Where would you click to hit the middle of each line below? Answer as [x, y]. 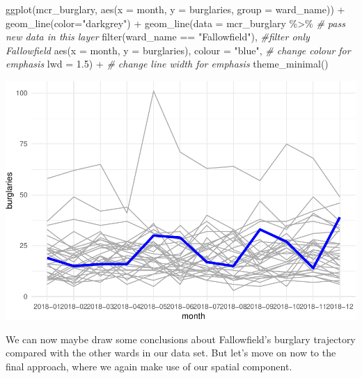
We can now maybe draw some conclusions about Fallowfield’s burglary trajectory [181, 339]
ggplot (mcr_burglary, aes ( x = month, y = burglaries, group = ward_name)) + [175, 9]
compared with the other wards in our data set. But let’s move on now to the [171, 353]
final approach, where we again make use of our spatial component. [149, 366]
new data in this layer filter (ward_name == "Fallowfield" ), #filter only [158, 37]
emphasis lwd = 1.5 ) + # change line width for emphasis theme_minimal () [167, 64]
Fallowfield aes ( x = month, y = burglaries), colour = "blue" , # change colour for [178, 50]
